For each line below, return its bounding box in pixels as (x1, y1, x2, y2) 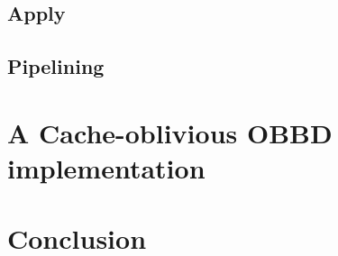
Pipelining (7, 52, 105, 80)
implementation (7, 149, 206, 186)
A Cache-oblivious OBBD (7, 114, 333, 151)
